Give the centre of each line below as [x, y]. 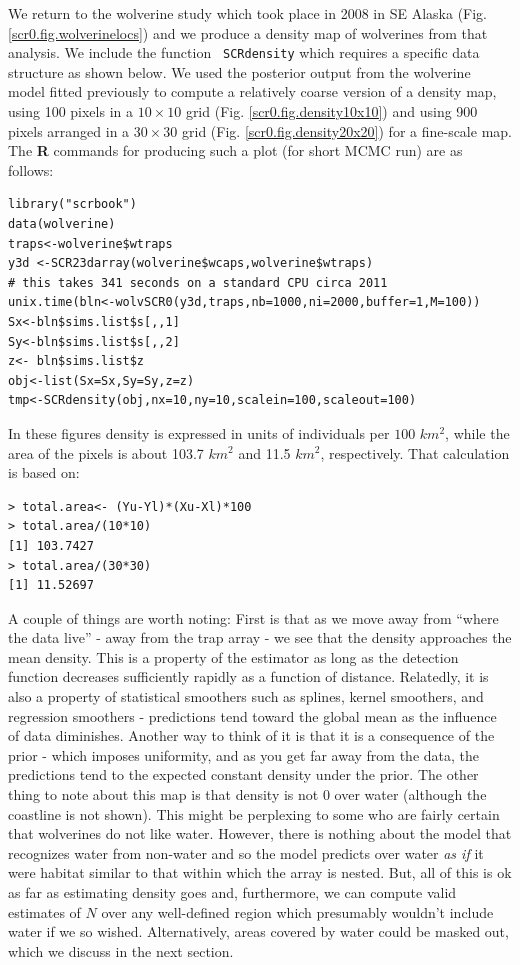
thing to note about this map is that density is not [163, 794]
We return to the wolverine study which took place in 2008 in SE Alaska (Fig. [248, 13]
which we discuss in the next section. [121, 950]
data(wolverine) [62, 224]
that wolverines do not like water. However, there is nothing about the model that [260, 833]
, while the [477, 432]
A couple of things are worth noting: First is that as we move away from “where [253, 617]
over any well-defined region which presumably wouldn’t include [297, 911]
